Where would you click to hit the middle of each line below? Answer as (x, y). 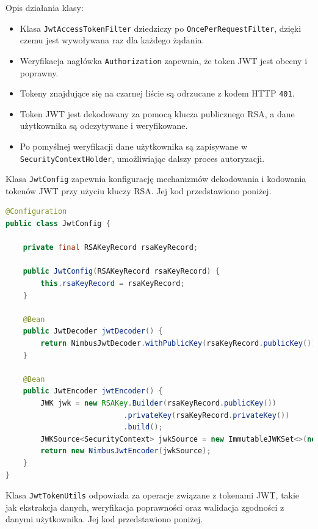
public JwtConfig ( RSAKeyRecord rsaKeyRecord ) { (121, 272)
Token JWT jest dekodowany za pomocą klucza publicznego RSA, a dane (157, 113)
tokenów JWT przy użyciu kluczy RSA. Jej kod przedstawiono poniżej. (139, 190)
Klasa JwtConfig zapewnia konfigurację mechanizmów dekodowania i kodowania (156, 179)
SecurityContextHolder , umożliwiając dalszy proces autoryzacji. (142, 158)
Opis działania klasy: (45, 7)
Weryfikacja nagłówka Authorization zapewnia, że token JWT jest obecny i (164, 60)
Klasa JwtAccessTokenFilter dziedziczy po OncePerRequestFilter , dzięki (161, 28)
